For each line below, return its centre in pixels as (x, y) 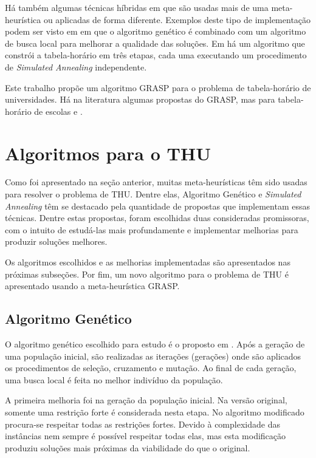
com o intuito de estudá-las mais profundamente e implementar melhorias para (152, 229)
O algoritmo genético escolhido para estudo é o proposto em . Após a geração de (155, 344)
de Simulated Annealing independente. (76, 67)
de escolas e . (58, 111)
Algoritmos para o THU (108, 153)
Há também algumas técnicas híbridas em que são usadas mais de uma (137, 7)
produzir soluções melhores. (56, 241)
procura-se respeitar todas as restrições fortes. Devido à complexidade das (143, 424)
